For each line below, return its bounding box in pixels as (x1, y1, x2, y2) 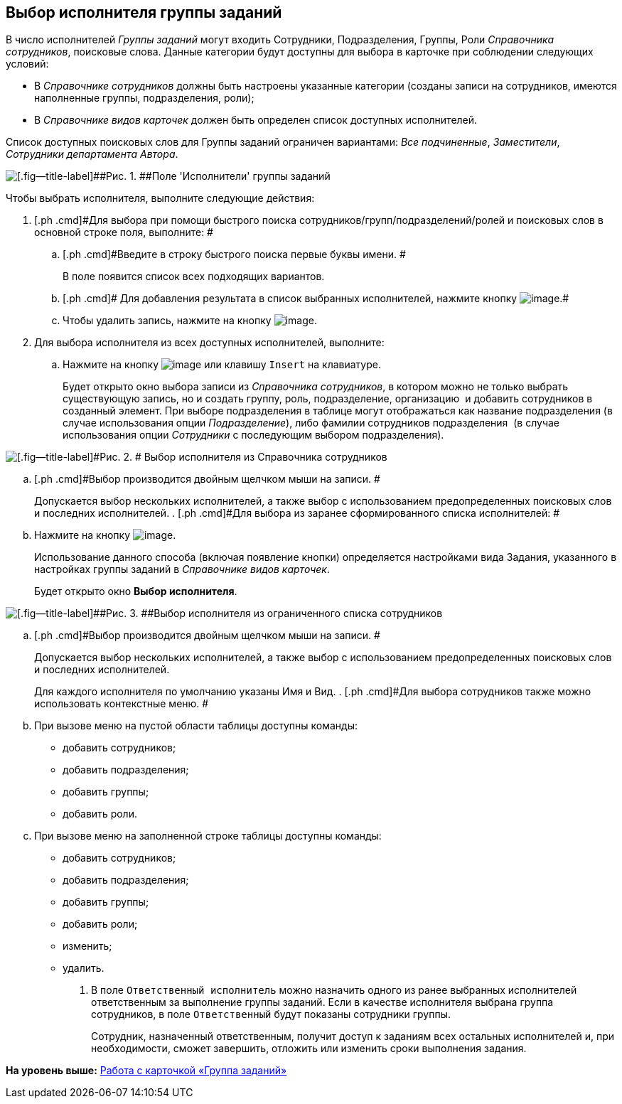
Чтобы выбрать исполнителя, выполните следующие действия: (6, 192, 315, 205)
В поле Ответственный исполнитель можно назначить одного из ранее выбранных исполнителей (91, 984, 577, 997)
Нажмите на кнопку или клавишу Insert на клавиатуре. (63, 358, 381, 371)
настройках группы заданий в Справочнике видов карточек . (34, 563, 330, 576)
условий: (6, 58, 49, 70)
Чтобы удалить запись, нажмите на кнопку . (63, 314, 317, 327)
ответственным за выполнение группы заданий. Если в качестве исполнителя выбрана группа (91, 996, 554, 1009)
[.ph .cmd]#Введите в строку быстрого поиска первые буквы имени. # (63, 248, 406, 261)
